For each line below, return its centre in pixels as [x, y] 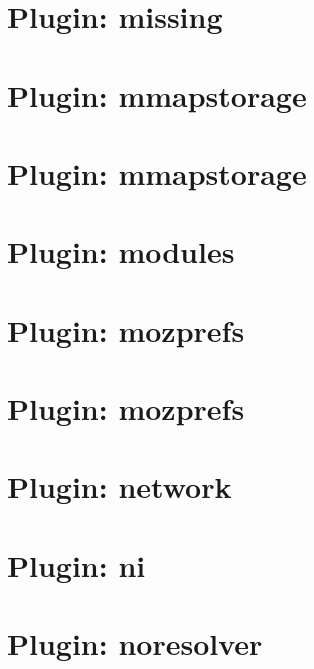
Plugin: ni [76, 564]
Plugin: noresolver [135, 643]
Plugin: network [119, 486]
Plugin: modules [121, 251]
